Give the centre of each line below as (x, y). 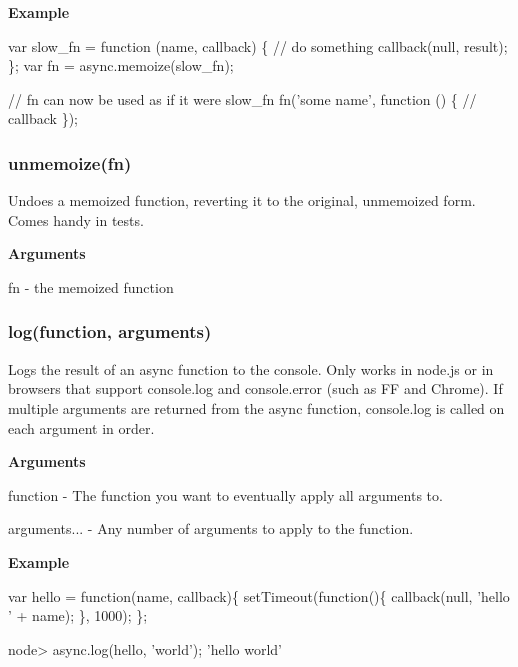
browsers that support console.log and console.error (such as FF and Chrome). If (255, 388)
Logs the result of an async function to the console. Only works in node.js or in (251, 368)
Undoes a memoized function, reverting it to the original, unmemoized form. (242, 200)
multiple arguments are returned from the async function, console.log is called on (256, 407)
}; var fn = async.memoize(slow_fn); (121, 65)
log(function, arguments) (110, 331)
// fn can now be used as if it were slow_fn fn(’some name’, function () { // (242, 98)
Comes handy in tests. (76, 219)
